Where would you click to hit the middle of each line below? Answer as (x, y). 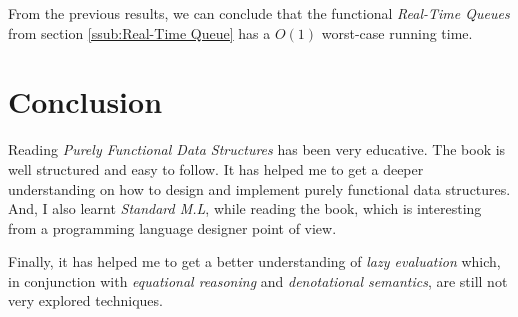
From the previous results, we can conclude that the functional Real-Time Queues (259, 13)
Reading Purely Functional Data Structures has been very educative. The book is (257, 149)
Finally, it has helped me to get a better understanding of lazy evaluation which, (254, 261)
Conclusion (85, 101)
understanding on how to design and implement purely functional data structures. (259, 188)
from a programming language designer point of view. (172, 227)
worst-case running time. (397, 32)
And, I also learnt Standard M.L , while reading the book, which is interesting (245, 208)
